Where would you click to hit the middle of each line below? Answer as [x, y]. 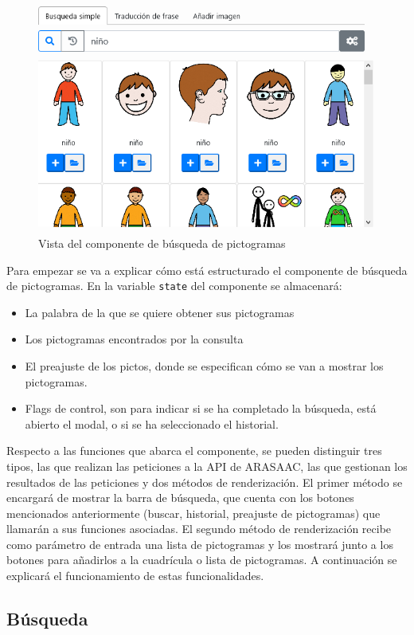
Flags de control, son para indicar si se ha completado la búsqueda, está [201, 408]
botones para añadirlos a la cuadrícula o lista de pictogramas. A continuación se [202, 560]
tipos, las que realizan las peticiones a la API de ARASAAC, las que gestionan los [207, 466]
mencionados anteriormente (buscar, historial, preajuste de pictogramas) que [193, 513]
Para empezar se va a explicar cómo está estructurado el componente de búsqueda [207, 270]
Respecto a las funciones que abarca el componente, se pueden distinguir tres [194, 451]
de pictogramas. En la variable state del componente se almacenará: [174, 286]
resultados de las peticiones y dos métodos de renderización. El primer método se [205, 482]
